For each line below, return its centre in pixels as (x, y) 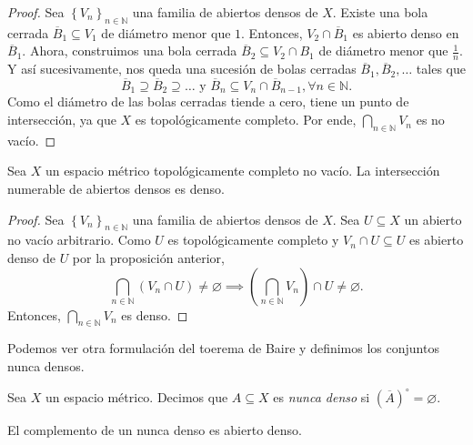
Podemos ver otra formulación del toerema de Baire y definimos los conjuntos (223, 348)
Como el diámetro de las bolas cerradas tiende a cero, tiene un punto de (208, 101)
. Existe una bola (380, 12)
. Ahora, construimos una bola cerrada (130, 51)
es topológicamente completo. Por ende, (246, 120)
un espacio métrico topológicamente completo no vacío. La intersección (242, 171)
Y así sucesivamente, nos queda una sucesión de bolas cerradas (182, 69)
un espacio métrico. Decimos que (136, 396)
